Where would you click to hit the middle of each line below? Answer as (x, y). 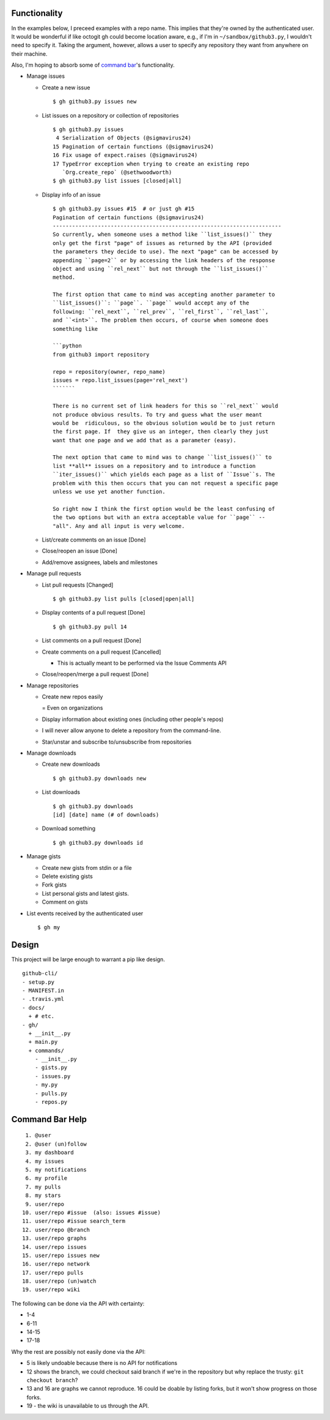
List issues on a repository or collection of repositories (110, 115)
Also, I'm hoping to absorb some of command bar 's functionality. (93, 65)
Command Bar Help (49, 1119)
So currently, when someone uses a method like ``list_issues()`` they (162, 235)
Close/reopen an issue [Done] (79, 551)
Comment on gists (65, 902)
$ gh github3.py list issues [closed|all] (117, 181)
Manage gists (44, 856)
